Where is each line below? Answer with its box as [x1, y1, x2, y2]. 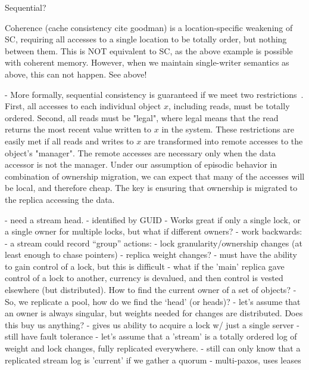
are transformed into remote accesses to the [143, 134, 303, 147]
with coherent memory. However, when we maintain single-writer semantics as [5, 56, 289, 69]
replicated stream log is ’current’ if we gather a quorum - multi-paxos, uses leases [5, 353, 301, 366]
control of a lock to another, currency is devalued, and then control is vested [5, 272, 283, 284]
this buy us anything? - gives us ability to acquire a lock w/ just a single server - [5, 318, 299, 331]
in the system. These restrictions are [161, 123, 294, 135]
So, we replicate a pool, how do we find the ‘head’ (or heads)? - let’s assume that [5, 295, 301, 307]
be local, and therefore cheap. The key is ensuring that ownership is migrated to [5, 181, 298, 194]
